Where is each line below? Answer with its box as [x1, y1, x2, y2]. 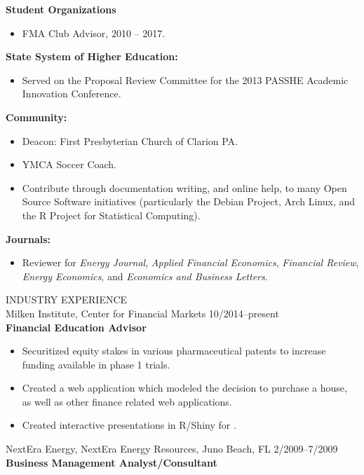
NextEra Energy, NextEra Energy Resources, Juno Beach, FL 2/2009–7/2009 [6, 441, 338, 456]
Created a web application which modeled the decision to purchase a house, [22, 380, 347, 395]
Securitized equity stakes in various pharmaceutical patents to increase [22, 343, 326, 358]
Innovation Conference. [22, 86, 121, 101]
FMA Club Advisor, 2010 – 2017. [22, 25, 166, 40]
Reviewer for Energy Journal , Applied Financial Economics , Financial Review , [22, 255, 359, 270]
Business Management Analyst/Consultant [6, 455, 217, 469]
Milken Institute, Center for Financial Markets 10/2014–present [6, 305, 279, 320]
